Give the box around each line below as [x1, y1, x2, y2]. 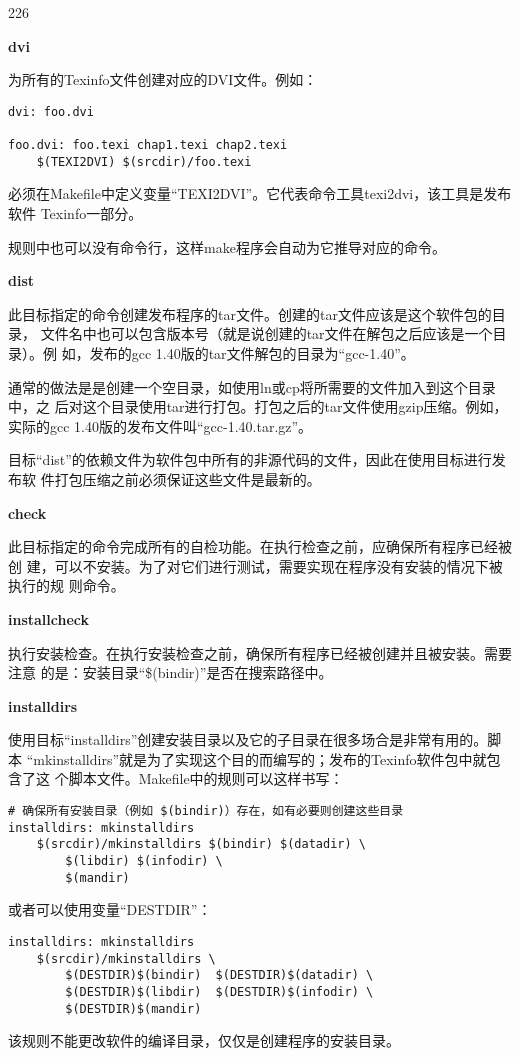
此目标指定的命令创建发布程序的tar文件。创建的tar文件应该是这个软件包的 [8, 303, 492, 324]
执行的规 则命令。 [8, 575, 125, 596]
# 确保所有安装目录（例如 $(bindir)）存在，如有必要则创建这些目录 [8, 804, 404, 819]
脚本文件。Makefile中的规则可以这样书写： [68, 768, 344, 789]
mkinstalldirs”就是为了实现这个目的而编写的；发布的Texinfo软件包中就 [33, 748, 487, 769]
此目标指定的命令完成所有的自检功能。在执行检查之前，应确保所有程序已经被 [8, 536, 512, 557]
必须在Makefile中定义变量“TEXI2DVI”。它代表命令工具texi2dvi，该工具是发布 [8, 183, 512, 204]
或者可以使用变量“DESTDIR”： [8, 899, 212, 920]
